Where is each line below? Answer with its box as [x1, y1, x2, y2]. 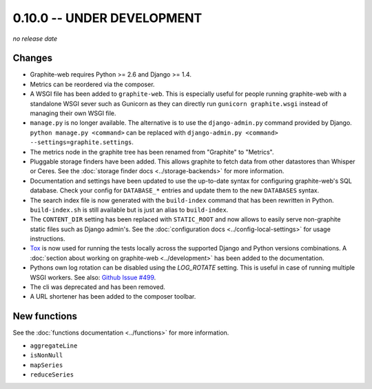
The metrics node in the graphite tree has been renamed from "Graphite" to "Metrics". [30, 148, 274, 156]
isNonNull [30, 352, 63, 359]
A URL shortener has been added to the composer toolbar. [30, 292, 196, 301]
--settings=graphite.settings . [30, 138, 134, 146]
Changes [12, 52, 53, 64]
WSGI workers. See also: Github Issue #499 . [30, 273, 156, 281]
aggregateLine [30, 341, 78, 350]
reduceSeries [30, 370, 74, 379]
